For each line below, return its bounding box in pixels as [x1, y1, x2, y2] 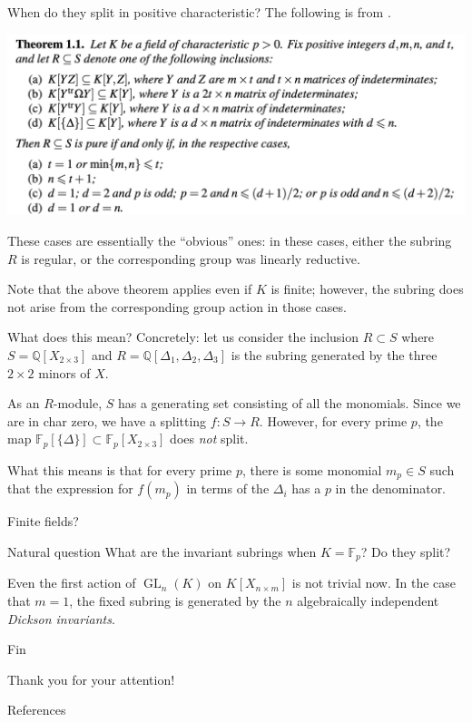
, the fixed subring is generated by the [69, 590, 281, 610]
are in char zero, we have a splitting [7, 411, 207, 430]
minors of [38, 363, 91, 382]
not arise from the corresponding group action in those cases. [7, 297, 347, 316]
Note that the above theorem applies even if [7, 279, 252, 298]
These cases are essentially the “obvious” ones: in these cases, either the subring [7, 231, 452, 250]
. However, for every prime [259, 411, 408, 430]
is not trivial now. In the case [291, 573, 457, 592]
